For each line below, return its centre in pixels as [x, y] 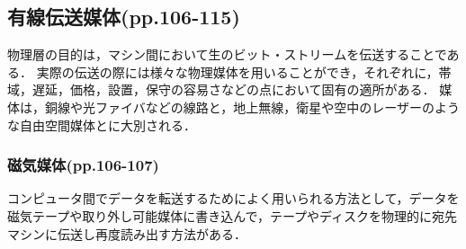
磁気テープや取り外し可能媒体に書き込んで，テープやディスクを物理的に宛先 [233, 215]
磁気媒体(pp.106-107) [83, 165]
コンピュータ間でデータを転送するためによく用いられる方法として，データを [233, 198]
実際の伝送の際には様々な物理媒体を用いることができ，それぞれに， [237, 71]
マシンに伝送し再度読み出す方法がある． [127, 233]
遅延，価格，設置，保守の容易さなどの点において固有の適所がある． [233, 89]
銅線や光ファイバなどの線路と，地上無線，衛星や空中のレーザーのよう [252, 107]
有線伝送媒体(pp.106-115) [124, 17]
